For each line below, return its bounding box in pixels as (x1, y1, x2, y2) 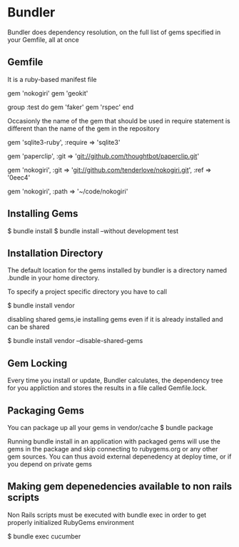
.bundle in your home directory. (7, 274, 100, 282)
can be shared (7, 322, 50, 332)
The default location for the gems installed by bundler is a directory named (7, 266, 227, 275)
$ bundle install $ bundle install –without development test (7, 226, 179, 235)
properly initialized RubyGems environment (7, 518, 134, 526)
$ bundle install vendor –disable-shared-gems (7, 337, 143, 345)
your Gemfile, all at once (7, 35, 80, 44)
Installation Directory (7, 247, 103, 259)
